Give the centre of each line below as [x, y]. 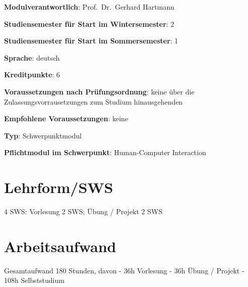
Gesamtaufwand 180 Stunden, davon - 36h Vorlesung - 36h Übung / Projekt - [124, 270]
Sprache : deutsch [32, 57]
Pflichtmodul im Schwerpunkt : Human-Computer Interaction [105, 152]
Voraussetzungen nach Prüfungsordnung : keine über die [99, 91]
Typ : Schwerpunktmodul [43, 135]
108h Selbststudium [34, 280]
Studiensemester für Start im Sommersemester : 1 [91, 41]
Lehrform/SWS [59, 187]
